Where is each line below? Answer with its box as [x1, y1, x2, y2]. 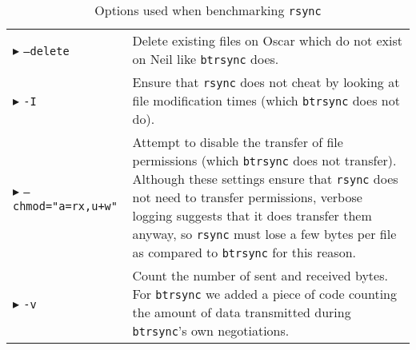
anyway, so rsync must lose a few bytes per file [132, 225, 397, 243]
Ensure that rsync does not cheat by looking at [132, 73, 400, 91]
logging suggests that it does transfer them [132, 206, 372, 225]
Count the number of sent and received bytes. [132, 266, 388, 284]
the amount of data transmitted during [132, 303, 351, 321]
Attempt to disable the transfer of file [132, 133, 343, 151]
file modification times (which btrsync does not [132, 91, 400, 109]
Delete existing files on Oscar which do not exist [132, 31, 403, 50]
